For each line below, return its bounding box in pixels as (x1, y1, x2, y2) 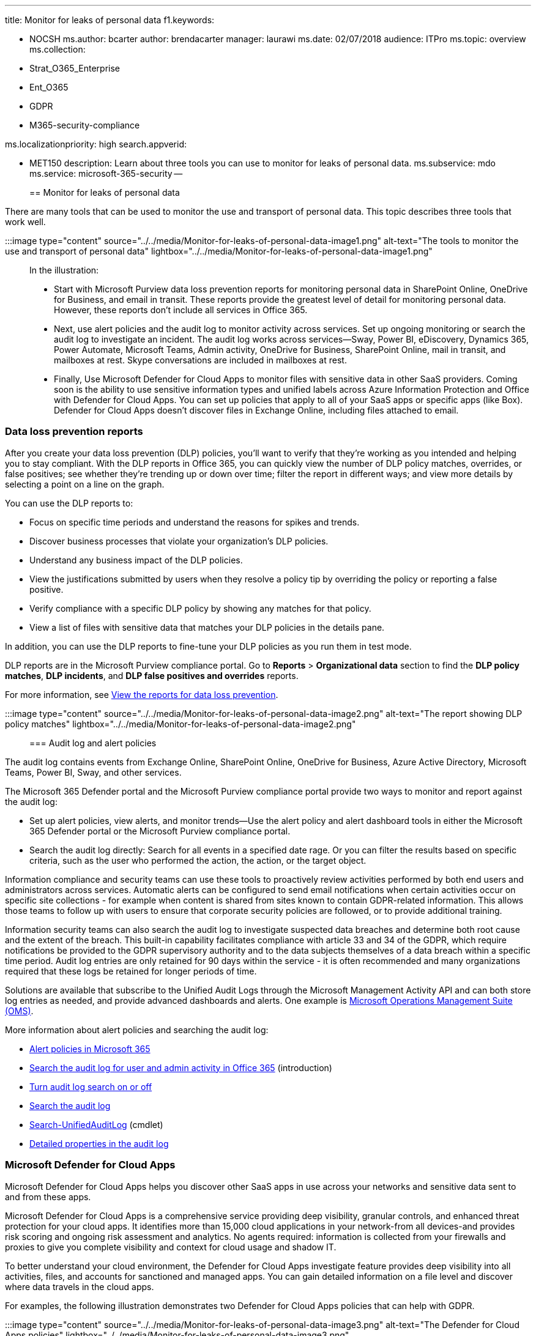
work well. (5, 217, 46, 227)
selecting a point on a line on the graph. (5, 478, 165, 489)
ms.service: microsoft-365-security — (29, 168, 183, 179)
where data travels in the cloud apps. (5, 1281, 154, 1292)
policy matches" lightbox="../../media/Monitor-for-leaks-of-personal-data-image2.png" (5, 718, 356, 729)
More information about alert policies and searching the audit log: (5, 1024, 269, 1035)
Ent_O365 (29, 82, 69, 92)
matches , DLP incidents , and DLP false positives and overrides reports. (5, 670, 299, 681)
